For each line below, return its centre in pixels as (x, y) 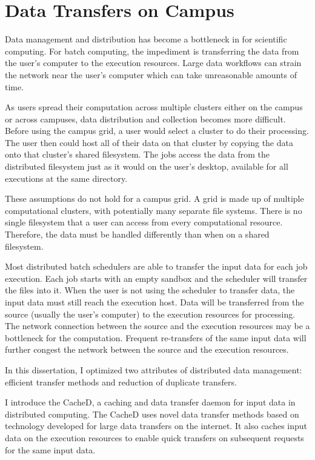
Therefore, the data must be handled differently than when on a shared (137, 234)
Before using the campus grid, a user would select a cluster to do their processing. (157, 131)
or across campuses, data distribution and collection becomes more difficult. (145, 118)
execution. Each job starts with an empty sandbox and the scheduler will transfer (156, 278)
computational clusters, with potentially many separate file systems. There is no (154, 210)
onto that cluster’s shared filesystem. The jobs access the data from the (138, 154)
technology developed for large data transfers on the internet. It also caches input (156, 426)
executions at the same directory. (66, 178)
